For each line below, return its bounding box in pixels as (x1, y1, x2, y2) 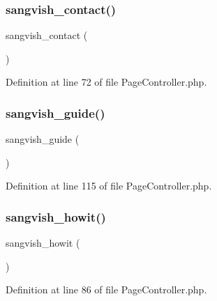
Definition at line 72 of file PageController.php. (6, 75, 207, 89)
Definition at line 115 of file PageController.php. (6, 178, 212, 193)
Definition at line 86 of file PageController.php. (6, 282, 207, 297)
